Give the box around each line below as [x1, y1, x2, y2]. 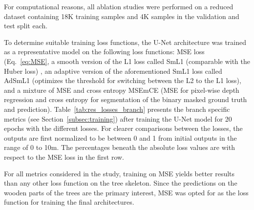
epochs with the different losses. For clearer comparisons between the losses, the [4, 123, 243, 133]
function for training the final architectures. [4, 197, 134, 207]
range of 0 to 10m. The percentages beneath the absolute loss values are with [4, 142, 235, 152]
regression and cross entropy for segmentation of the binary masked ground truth [4, 94, 247, 105]
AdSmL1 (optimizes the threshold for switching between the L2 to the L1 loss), [4, 75, 241, 85]
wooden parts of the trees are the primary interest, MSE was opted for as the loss [4, 187, 249, 197]
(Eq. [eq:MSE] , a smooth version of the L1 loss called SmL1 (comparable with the [4, 56, 251, 66]
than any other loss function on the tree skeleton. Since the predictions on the [4, 178, 237, 188]
